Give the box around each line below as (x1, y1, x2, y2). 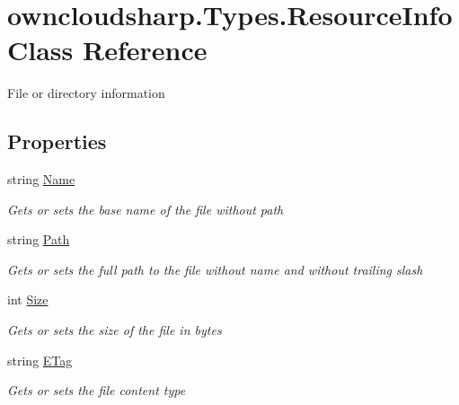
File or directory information (7, 84, 165, 102)
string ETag (7, 350, 73, 369)
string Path (7, 230, 70, 249)
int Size (7, 290, 49, 309)
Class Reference (7, 31, 207, 68)
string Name (7, 170, 75, 189)
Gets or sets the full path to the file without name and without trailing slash (7, 260, 423, 278)
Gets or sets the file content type (7, 381, 186, 400)
